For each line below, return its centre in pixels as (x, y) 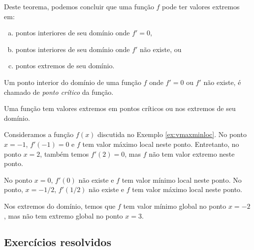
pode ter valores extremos (201, 6)
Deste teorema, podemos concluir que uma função (79, 6)
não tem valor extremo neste (192, 153)
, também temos (64, 153)
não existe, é (222, 82)
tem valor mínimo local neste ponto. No (182, 180)
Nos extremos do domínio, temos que (60, 206)
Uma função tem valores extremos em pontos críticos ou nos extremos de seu (120, 108)
